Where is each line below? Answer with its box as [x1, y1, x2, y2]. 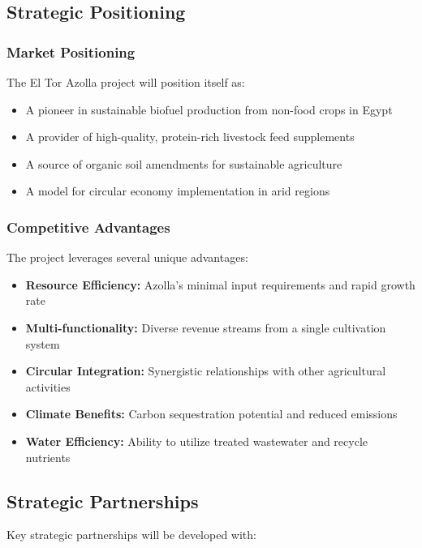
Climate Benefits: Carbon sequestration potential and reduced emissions [25, 405, 398, 422]
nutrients [25, 448, 71, 465]
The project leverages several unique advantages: [6, 249, 248, 266]
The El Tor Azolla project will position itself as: [6, 74, 245, 90]
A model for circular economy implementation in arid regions [25, 182, 330, 199]
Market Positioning [6, 41, 136, 62]
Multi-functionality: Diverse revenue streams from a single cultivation [25, 319, 386, 336]
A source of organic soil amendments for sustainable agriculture [25, 155, 342, 172]
